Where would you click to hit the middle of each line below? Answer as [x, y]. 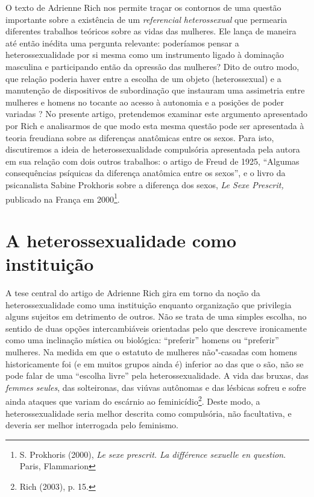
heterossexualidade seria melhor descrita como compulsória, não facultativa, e [149, 413]
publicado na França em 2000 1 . [63, 198]
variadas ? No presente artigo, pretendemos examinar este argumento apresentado [157, 114]
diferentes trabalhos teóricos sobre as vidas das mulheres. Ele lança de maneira [151, 31]
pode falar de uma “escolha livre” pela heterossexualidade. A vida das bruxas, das [157, 375]
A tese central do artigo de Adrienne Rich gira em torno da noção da [133, 293]
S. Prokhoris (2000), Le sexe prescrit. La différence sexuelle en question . [153, 454]
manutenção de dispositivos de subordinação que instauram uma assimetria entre [155, 90]
